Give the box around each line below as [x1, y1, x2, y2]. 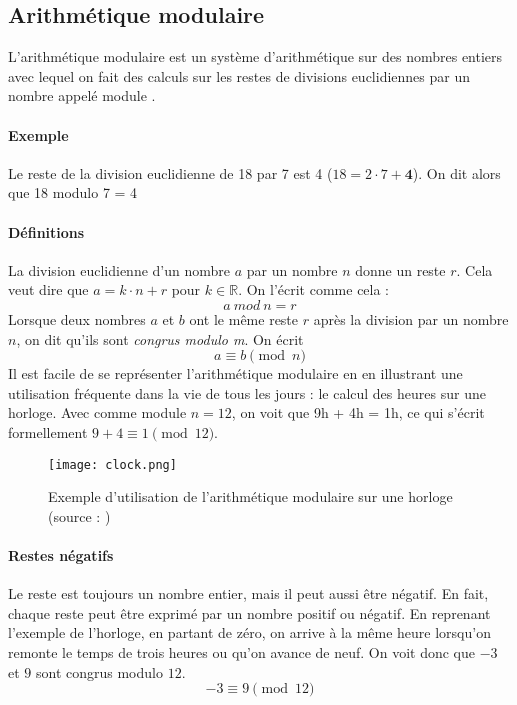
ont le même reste [189, 308, 299, 329]
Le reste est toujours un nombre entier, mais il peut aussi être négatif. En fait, [8, 583, 489, 604]
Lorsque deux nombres [8, 308, 146, 329]
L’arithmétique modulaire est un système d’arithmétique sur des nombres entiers [8, 46, 503, 67]
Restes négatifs [8, 544, 114, 565]
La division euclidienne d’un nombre [8, 259, 231, 280]
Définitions [8, 221, 85, 242]
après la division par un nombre [313, 308, 509, 329]
